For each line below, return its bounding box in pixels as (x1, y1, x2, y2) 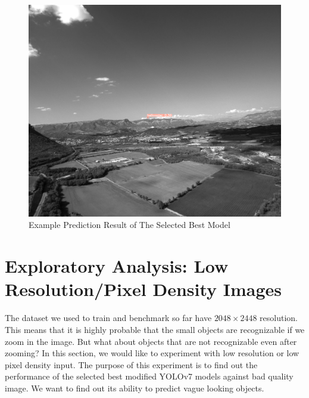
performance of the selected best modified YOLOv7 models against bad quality (5, 370, 294, 382)
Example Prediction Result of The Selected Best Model (29, 218, 230, 231)
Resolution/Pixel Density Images (5, 277, 282, 301)
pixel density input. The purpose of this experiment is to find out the (5, 358, 258, 371)
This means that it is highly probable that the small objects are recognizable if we (5, 323, 305, 335)
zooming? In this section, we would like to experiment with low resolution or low (5, 347, 299, 359)
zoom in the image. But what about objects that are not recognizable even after (5, 335, 297, 347)
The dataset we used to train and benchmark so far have (5, 311, 212, 324)
